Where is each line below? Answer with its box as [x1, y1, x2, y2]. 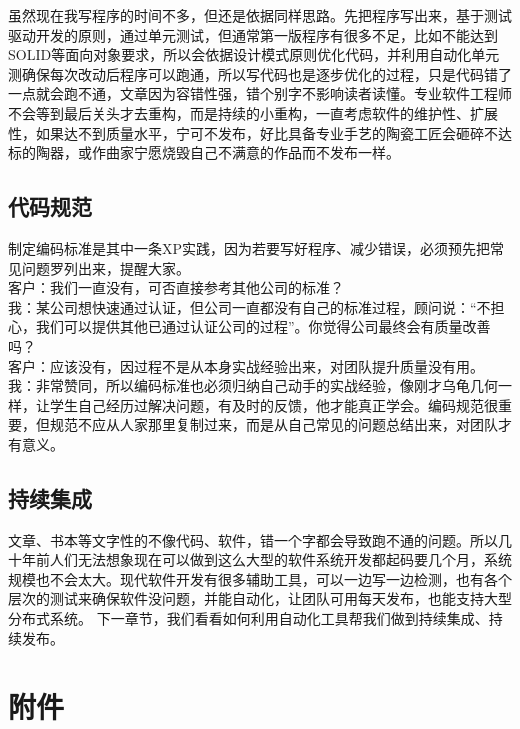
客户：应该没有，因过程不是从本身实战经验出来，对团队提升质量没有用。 [8, 355, 484, 376]
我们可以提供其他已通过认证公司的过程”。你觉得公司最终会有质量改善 [35, 316, 491, 337]
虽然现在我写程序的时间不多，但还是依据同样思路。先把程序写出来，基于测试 [8, 5, 512, 25]
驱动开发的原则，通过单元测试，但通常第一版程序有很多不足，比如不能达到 [8, 24, 498, 45]
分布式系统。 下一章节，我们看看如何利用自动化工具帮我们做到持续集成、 [8, 608, 489, 629]
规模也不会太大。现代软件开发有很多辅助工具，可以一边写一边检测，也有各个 [8, 568, 512, 589]
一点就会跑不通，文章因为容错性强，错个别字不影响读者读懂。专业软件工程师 [8, 83, 512, 104]
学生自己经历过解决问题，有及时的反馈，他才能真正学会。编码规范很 [49, 394, 498, 415]
